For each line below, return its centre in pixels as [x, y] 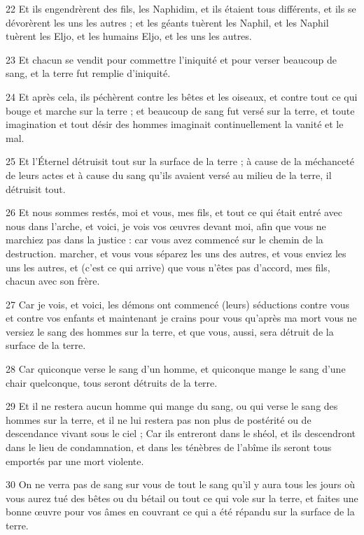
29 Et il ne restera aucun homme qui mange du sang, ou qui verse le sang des [172, 406]
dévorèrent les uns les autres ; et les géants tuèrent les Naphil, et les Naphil [167, 22]
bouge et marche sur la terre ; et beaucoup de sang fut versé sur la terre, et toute [180, 110]
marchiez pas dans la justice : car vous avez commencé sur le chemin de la [164, 240]
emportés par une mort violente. [75, 461]
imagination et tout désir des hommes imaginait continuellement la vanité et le [175, 124]
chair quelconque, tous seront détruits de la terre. [112, 382]
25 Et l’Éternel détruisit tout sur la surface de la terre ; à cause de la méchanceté [180, 161]
